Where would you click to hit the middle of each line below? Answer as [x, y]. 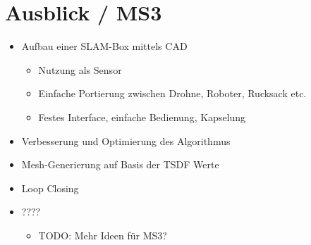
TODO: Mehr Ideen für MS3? [103, 235]
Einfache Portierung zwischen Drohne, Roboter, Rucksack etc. [172, 93]
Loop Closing [50, 188]
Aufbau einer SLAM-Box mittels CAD [104, 46]
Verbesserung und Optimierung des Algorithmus [126, 140]
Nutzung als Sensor [80, 69]
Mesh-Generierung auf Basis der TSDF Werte [120, 164]
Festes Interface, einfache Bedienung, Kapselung [142, 117]
